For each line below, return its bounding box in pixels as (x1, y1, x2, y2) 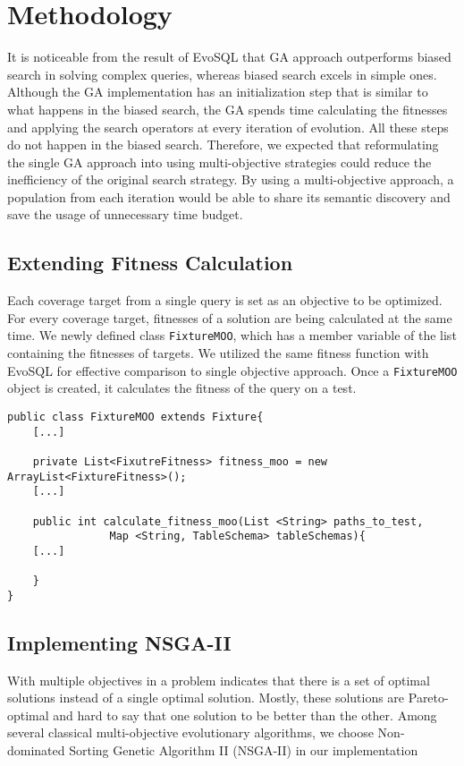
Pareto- (408, 688, 449, 707)
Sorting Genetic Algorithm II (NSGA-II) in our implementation (69, 741, 418, 760)
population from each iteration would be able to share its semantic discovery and (7, 187, 451, 206)
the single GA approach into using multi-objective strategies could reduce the (7, 152, 432, 171)
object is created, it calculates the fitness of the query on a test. (7, 379, 357, 397)
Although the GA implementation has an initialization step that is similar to (7, 82, 428, 101)
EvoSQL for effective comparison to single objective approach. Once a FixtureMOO (7, 361, 458, 379)
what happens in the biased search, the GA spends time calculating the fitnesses (7, 99, 448, 118)
